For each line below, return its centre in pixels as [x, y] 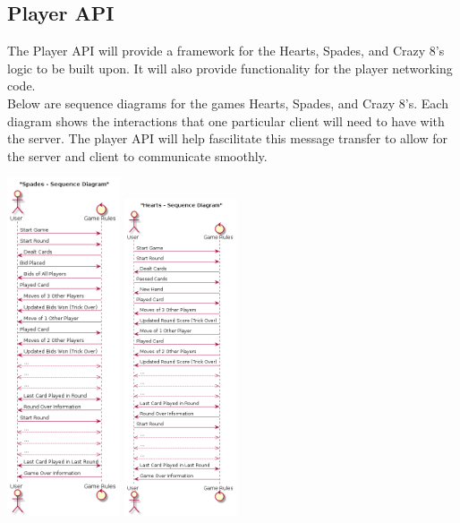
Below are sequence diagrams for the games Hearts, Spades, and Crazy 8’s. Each [228, 103]
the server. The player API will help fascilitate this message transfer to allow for [228, 138]
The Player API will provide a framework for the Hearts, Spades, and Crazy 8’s [226, 51]
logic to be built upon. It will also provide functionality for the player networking [230, 68]
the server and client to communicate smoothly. [137, 155]
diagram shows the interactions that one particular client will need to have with [226, 120]
